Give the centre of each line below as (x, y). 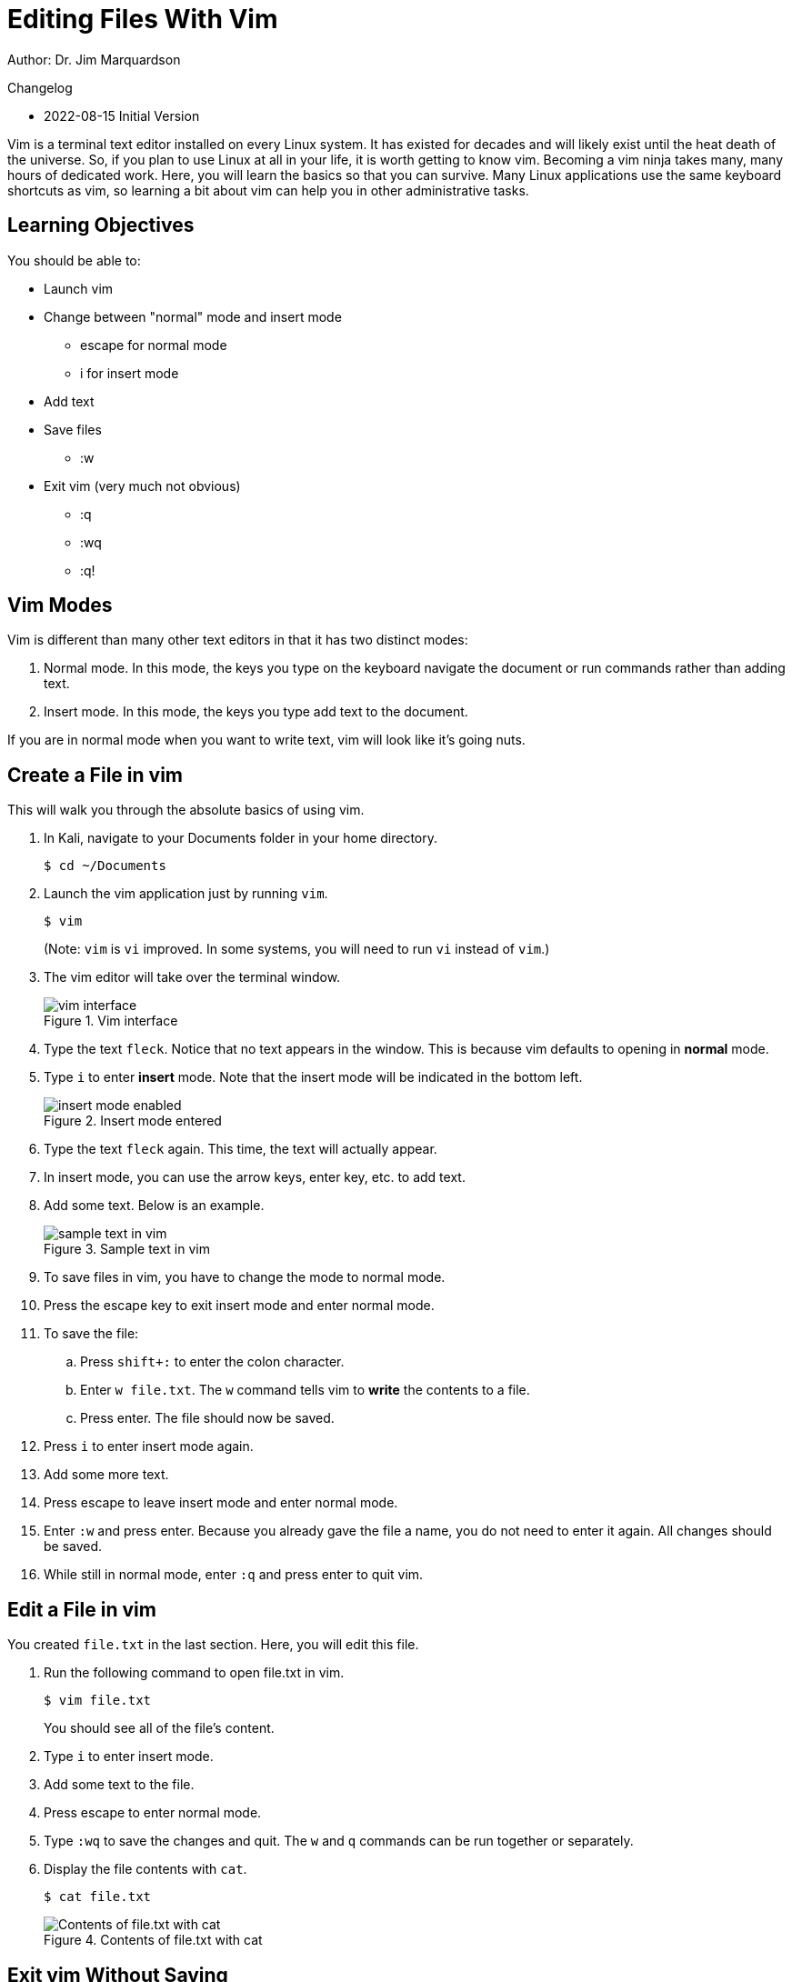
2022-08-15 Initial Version (122, 115)
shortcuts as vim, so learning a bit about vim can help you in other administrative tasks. (268, 190)
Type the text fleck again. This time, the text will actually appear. (241, 1149)
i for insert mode (130, 373)
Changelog (40, 87)
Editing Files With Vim (143, 19)
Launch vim (79, 288)
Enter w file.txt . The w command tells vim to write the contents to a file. (305, 1390)
